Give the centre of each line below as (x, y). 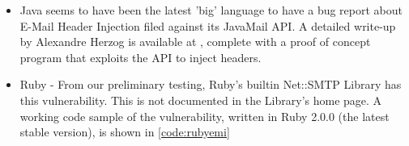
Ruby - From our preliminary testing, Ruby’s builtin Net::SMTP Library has (211, 84)
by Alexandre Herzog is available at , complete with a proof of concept (195, 42)
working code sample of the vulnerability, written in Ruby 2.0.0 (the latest (204, 116)
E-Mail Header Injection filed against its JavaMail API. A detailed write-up (208, 25)
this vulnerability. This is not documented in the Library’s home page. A (201, 100)
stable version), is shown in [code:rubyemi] (125, 132)
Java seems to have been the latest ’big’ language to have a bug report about (211, 10)
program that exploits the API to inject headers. (141, 57)
